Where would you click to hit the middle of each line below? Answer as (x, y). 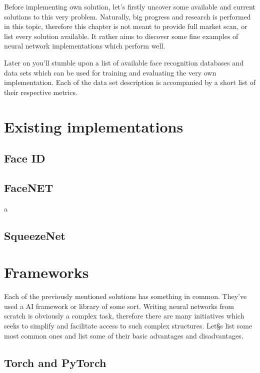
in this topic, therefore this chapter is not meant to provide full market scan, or (126, 26)
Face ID (25, 158)
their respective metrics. (41, 92)
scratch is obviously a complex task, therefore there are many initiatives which (124, 316)
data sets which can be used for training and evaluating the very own (110, 72)
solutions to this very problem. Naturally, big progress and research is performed (127, 16)
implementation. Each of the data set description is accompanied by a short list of (130, 82)
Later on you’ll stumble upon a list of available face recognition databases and (124, 62)
